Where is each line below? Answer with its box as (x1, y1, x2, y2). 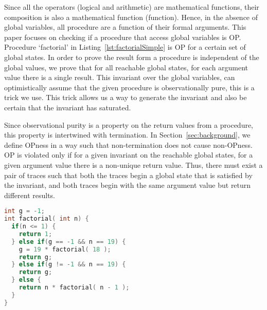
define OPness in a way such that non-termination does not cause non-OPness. (4, 139, 253, 150)
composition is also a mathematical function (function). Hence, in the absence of (4, 11, 258, 22)
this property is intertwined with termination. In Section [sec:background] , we (4, 129, 251, 140)
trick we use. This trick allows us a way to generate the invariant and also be (4, 92, 247, 103)
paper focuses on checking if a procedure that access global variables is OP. (4, 31, 241, 42)
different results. (4, 189, 56, 200)
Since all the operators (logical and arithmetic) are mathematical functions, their (4, 2, 259, 12)
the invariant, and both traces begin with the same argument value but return (4, 180, 251, 190)
